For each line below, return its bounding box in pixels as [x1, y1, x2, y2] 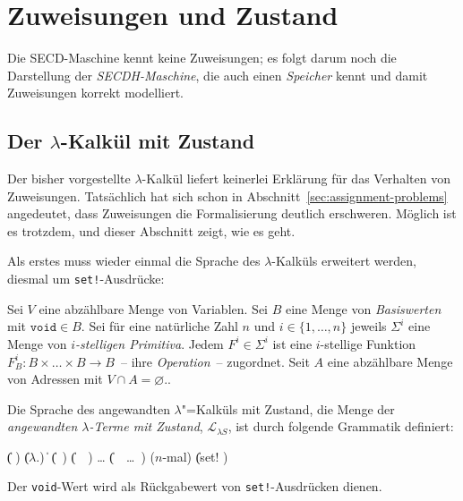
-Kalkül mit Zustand [60, 127, 255, 155]
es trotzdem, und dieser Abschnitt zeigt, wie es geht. [7, 221, 296, 240]
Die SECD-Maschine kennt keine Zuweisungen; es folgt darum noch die [7, 48, 397, 67]
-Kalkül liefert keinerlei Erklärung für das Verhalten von [141, 169, 450, 188]
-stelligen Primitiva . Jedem [75, 334, 224, 352]
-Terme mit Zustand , [89, 417, 203, 436]
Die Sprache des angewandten [7, 399, 170, 418]
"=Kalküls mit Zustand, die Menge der [181, 399, 395, 418]
